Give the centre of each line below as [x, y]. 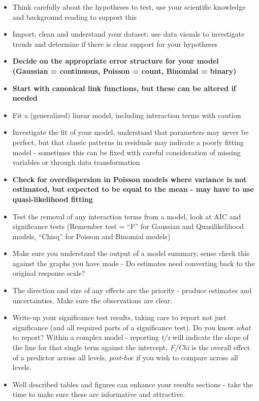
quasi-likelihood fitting [53, 199]
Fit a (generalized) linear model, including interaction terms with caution [127, 115]
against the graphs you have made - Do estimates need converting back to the [134, 263]
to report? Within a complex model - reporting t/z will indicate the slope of [131, 337]
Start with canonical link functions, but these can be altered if [124, 88]
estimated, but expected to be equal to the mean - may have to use [133, 189]
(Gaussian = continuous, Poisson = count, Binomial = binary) [124, 70]
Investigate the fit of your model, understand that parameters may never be [131, 132]
